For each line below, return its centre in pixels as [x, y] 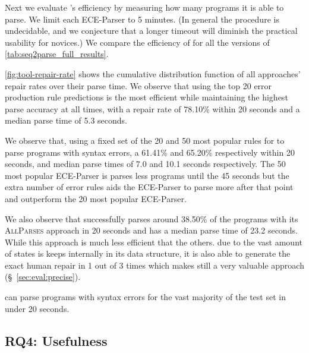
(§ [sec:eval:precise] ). [43, 277]
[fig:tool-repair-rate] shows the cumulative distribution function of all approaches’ [153, 73]
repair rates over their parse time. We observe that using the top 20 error [138, 85]
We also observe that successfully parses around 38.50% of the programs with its [152, 218]
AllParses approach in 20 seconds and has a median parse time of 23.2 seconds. [151, 230]
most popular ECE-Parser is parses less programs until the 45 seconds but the [147, 175]
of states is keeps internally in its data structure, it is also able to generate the [148, 253]
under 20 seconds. [37, 308]
